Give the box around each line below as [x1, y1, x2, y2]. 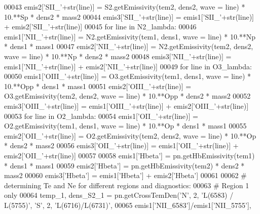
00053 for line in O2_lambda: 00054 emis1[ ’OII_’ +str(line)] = [4, 110, 198, 121]
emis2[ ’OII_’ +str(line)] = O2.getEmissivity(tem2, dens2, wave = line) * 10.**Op [4, 130, 256, 141]
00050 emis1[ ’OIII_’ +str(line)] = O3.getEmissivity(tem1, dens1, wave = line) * [4, 71, 251, 81]
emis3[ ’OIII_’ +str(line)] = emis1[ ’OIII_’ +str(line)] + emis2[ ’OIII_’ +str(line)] [4, 100, 249, 111]
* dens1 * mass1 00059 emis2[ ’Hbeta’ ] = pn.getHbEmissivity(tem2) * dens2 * [4, 160, 245, 170]
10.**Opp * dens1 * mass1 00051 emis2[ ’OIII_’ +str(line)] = [4, 80, 192, 91]
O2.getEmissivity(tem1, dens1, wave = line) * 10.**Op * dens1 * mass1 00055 [4, 120, 247, 131]
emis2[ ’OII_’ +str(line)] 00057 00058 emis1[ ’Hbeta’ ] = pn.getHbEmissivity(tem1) [4, 150, 255, 160]
